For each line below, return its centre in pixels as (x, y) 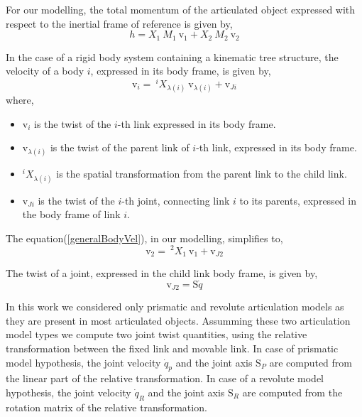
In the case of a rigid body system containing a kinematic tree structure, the (172, 56)
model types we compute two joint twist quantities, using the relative (157, 334)
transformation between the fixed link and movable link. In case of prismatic (172, 348)
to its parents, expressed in (298, 200)
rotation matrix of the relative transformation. (106, 407)
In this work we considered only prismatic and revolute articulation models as (175, 307)
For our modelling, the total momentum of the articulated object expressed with (181, 9)
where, (20, 100)
